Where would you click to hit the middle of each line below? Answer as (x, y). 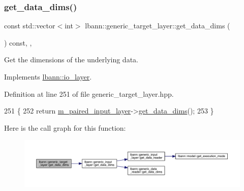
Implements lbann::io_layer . (48, 77)
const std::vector (30, 26)
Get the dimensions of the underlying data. (71, 60)
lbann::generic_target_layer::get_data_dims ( (158, 26)
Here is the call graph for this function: (65, 127)
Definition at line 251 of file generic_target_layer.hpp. (89, 93)
